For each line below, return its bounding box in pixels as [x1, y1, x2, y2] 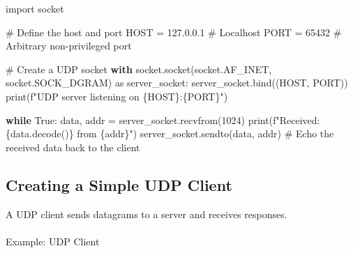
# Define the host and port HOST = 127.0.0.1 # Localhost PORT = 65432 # [6, 24, 342, 39]
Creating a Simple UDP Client [6, 174, 232, 195]
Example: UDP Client [6, 233, 100, 248]
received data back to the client [6, 139, 140, 154]
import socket [6, 1, 64, 15]
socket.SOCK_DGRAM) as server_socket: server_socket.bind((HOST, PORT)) [6, 75, 348, 90]
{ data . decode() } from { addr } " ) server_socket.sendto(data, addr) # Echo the [6, 126, 334, 141]
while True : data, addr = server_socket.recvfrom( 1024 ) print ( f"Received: [6, 112, 320, 127]
